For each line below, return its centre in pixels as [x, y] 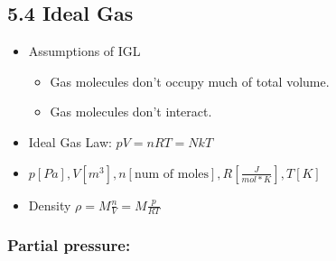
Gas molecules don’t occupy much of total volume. [190, 81]
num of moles [172, 174]
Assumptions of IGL [84, 51]
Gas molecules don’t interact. [131, 112]
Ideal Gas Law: [70, 141]
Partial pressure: [69, 245]
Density [50, 205]
